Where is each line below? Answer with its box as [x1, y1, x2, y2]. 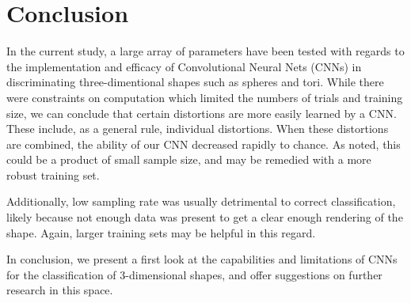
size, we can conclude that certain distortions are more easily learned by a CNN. [6, 104, 397, 121]
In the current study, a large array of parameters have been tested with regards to [6, 43, 405, 59]
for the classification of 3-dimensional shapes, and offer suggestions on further [6, 266, 382, 282]
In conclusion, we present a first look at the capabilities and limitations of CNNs [6, 251, 398, 267]
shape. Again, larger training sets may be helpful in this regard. [6, 224, 316, 241]
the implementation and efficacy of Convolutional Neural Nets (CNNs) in [6, 58, 362, 74]
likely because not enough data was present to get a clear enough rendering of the [6, 209, 403, 225]
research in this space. [6, 282, 113, 298]
